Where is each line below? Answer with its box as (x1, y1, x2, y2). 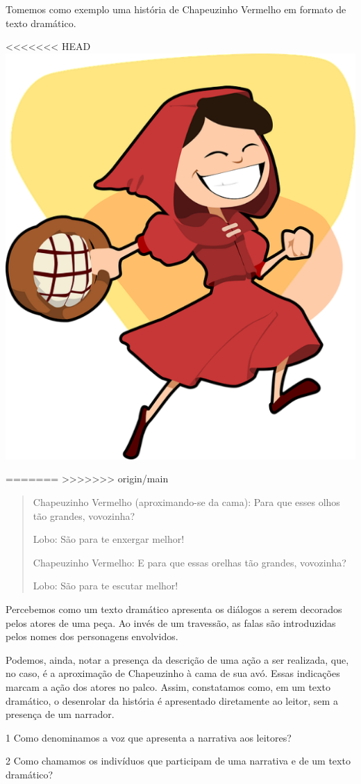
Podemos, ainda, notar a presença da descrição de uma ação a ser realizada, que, (6, 652, 349, 667)
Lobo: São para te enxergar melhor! (33, 532, 185, 546)
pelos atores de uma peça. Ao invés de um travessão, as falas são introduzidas (6, 615, 336, 630)
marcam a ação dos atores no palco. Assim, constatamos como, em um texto (6, 679, 330, 694)
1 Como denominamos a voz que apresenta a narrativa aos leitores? (6, 730, 292, 744)
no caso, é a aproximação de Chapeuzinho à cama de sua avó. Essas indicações (6, 666, 340, 680)
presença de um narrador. (6, 707, 115, 721)
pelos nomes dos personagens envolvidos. (6, 629, 178, 644)
